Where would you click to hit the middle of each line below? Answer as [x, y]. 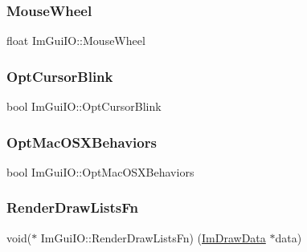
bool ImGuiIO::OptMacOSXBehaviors [100, 171]
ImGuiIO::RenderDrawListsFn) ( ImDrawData [153, 237]
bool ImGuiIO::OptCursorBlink [84, 106]
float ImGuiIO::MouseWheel [76, 41]
